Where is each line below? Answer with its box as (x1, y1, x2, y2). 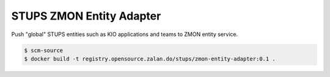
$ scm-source (24, 46, 64, 54)
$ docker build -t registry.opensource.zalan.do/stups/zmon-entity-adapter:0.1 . (24, 55, 276, 62)
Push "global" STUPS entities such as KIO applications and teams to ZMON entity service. (11, 31, 238, 38)
